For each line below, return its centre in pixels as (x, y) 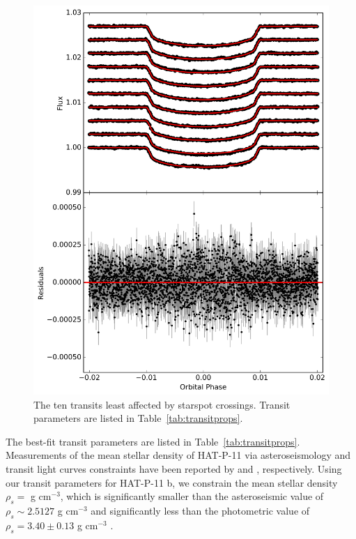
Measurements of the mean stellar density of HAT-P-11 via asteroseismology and (178, 455)
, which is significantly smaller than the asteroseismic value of (192, 496)
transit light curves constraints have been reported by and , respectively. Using (174, 469)
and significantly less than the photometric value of (200, 511)
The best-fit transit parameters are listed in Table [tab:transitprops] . (153, 441)
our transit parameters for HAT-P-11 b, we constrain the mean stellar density (172, 482)
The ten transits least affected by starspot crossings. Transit (162, 404)
